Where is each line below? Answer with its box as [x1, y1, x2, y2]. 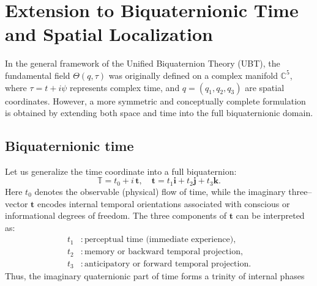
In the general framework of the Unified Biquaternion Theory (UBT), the [5, 57, 280, 70]
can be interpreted [236, 209, 305, 222]
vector [5, 197, 28, 210]
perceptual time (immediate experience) [84, 235, 234, 244]
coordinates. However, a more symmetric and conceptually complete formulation [5, 94, 306, 107]
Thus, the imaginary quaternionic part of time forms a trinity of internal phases [5, 269, 305, 282]
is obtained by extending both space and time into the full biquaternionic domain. [5, 106, 313, 119]
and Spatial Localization [5, 21, 213, 46]
